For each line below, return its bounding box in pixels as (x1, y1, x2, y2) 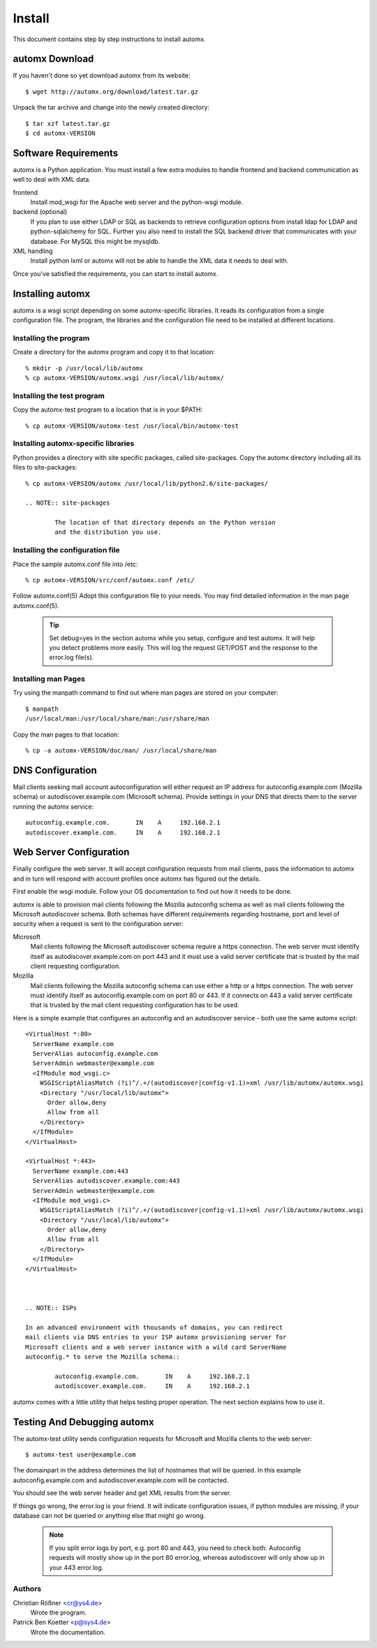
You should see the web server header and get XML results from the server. (13, 1489, 232, 1497)
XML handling (13, 247, 53, 255)
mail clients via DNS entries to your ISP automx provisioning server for (25, 1333, 287, 1341)
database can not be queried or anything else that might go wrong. (13, 1511, 206, 1519)
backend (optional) (13, 208, 68, 216)
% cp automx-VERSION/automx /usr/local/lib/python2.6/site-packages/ (25, 479, 269, 487)
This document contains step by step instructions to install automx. (13, 35, 206, 43)
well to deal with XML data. (13, 175, 91, 184)
